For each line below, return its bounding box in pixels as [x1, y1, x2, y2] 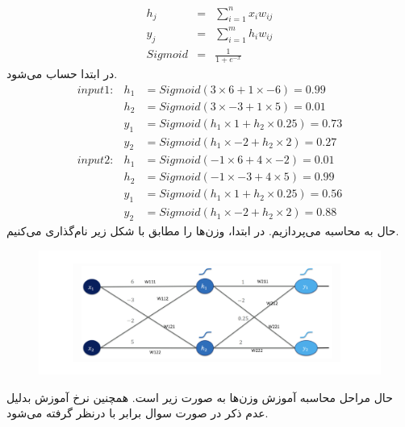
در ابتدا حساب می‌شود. [6, 65, 118, 82]
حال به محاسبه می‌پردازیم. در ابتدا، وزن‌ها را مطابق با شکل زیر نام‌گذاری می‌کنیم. [6, 222, 399, 239]
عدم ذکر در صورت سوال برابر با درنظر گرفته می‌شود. [6, 404, 269, 421]
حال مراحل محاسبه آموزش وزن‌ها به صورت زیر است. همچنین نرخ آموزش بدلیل [6, 388, 393, 405]
